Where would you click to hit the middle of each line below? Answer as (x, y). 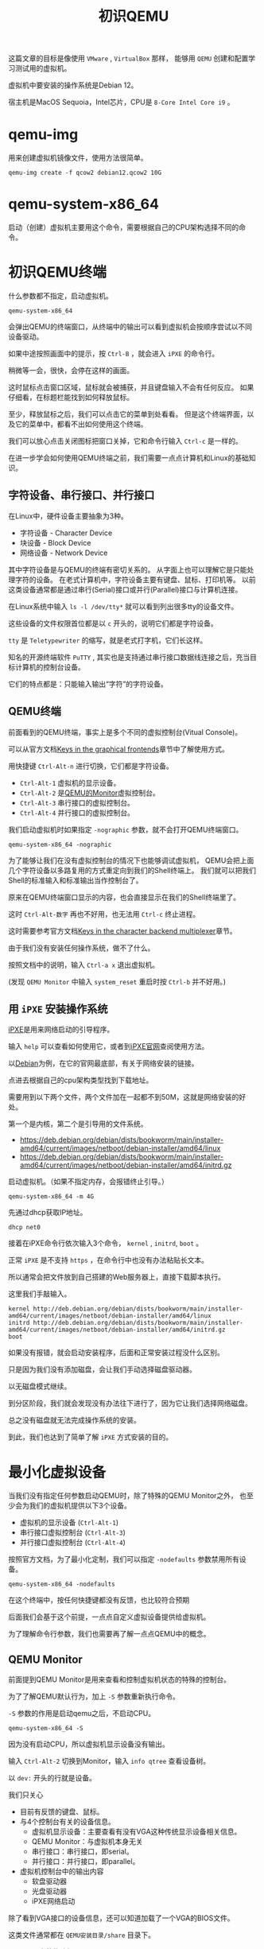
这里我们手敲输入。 (40, 1294)
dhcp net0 (25, 1228)
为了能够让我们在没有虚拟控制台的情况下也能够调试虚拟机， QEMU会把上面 (131, 860)
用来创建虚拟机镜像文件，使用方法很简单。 (78, 158)
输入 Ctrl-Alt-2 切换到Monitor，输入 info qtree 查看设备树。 (109, 1761)
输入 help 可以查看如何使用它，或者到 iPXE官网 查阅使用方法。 (109, 1046)
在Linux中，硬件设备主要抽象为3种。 (68, 516)
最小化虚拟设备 (57, 1472)
